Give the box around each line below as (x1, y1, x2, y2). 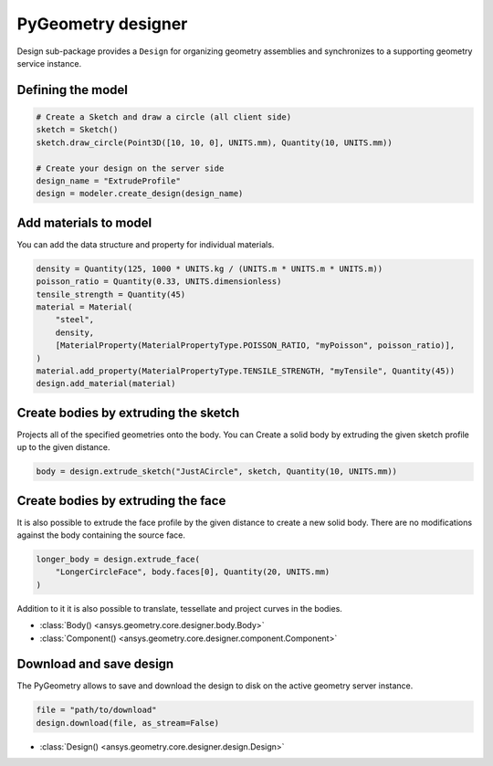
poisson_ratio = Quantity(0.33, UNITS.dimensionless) (36, 277, 282, 287)
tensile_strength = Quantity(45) (36, 289, 186, 299)
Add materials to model (16, 215, 152, 230)
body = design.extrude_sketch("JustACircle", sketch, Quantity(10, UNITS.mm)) (36, 467, 397, 477)
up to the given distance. (16, 442, 110, 453)
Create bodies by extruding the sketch (16, 404, 240, 420)
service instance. (16, 58, 82, 68)
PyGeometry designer (16, 14, 188, 34)
